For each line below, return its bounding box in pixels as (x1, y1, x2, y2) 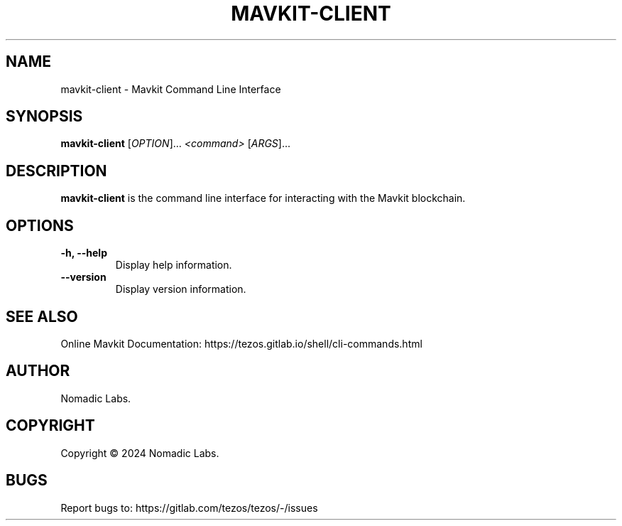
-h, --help (60, 247, 107, 259)
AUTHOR (6, 362, 70, 380)
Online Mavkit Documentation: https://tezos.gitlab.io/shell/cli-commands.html (60, 337, 422, 350)
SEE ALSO (6, 307, 78, 326)
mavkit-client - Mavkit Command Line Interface (60, 82, 281, 95)
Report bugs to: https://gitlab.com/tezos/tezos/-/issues (60, 501, 318, 514)
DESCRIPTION (6, 161, 107, 180)
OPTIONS (6, 216, 74, 235)
